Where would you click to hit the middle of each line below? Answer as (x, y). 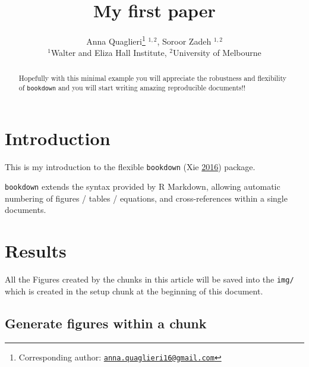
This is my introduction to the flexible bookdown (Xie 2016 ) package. (130, 166)
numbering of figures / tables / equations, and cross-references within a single (146, 198)
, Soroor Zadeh (184, 41)
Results (36, 251)
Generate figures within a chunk (106, 323)
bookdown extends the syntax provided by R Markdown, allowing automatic (143, 186)
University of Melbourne (217, 53)
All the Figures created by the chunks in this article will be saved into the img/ (149, 279)
